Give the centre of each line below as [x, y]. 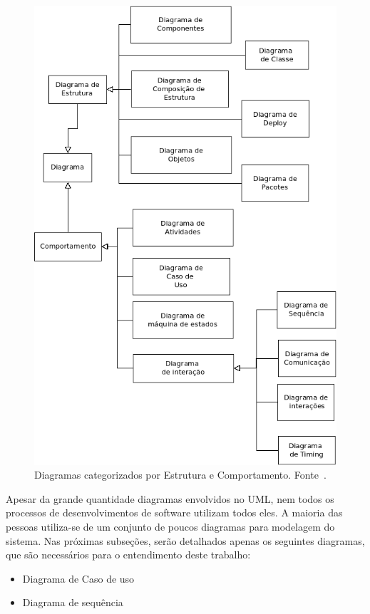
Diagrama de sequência [73, 602]
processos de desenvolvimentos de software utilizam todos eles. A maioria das [174, 512]
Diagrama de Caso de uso [78, 578]
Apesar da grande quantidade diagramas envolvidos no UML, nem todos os [170, 498]
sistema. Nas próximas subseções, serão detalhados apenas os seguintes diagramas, [185, 540]
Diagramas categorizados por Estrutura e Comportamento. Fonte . [180, 475]
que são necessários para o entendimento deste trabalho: [128, 555]
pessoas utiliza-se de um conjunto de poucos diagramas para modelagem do [170, 526]
